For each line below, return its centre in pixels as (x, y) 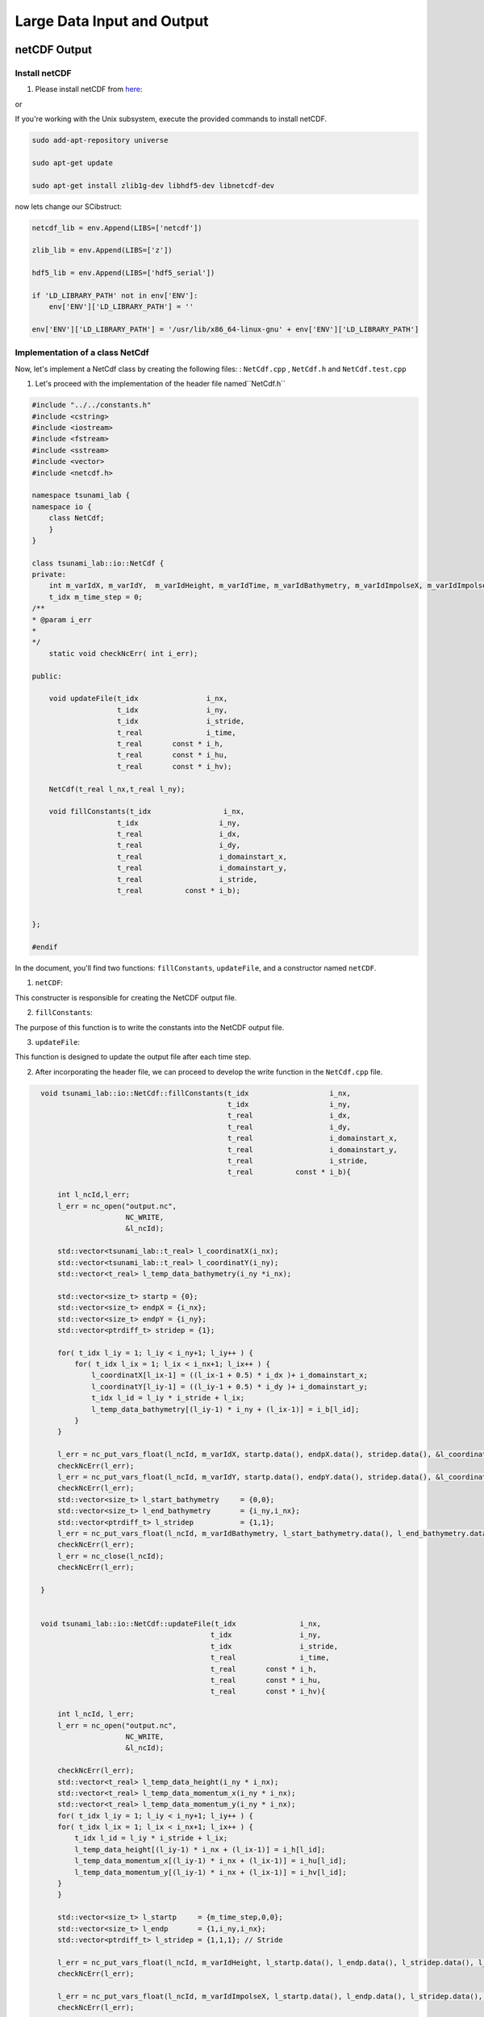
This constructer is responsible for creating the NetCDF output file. (126, 997)
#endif (45, 947)
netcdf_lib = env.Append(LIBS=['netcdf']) (117, 228)
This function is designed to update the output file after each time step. (133, 1057)
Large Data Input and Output (112, 21)
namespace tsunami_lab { (81, 495)
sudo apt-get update (72, 163)
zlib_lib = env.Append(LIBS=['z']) (102, 251)
